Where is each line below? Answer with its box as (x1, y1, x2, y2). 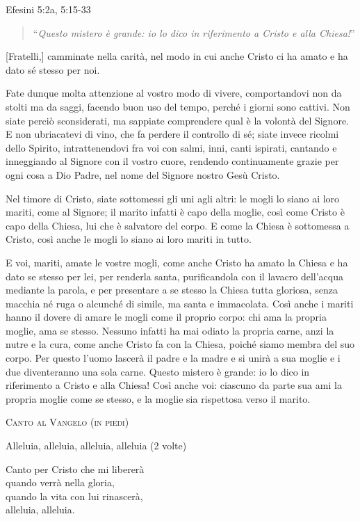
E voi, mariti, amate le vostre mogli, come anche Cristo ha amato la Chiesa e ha (6, 255, 348, 269)
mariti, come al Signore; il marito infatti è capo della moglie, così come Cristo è (6, 205, 345, 219)
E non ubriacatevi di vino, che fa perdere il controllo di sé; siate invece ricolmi (6, 127, 339, 141)
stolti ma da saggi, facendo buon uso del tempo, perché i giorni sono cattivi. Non (6, 99, 350, 113)
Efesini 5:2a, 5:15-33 (6, 2, 91, 16)
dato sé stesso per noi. (6, 62, 100, 77)
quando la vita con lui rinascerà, (6, 488, 143, 503)
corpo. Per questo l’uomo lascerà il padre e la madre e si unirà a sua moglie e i (6, 351, 341, 365)
